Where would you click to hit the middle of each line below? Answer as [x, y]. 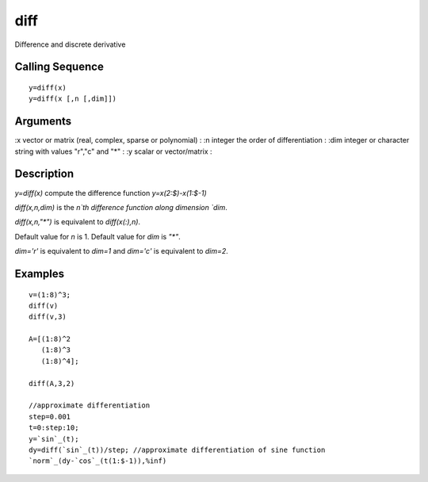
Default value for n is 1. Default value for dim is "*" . [98, 236]
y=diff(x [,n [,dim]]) [73, 99]
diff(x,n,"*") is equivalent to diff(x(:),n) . [78, 222]
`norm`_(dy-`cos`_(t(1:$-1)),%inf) [98, 461]
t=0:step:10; [54, 428]
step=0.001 [50, 417]
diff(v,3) [48, 317]
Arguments [43, 122]
